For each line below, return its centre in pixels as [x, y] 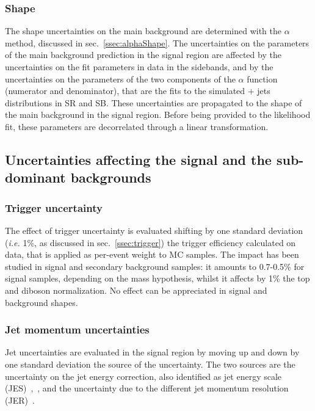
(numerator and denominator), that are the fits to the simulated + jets [138, 91]
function [262, 78]
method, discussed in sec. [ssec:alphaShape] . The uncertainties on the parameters [157, 42]
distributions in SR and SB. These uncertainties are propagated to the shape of [154, 102]
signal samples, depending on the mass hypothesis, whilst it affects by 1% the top [157, 278]
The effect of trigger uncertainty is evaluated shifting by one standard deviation [154, 230]
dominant [35, 177]
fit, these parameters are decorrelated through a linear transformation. [137, 126]
